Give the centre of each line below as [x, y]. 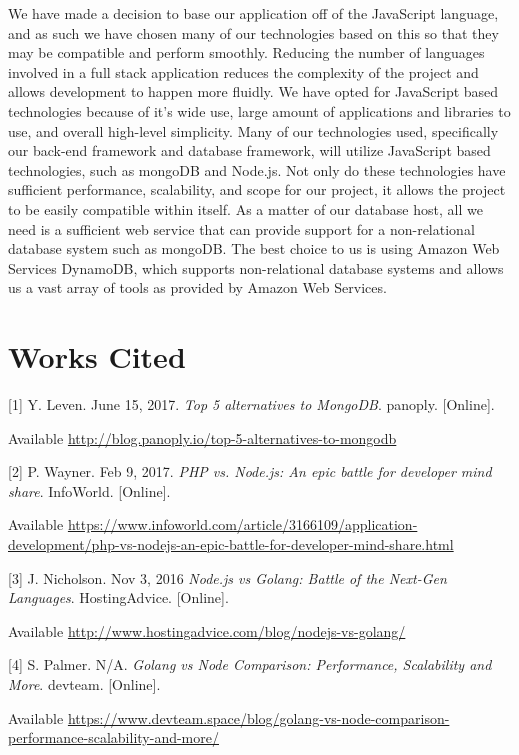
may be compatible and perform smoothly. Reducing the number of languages [246, 52]
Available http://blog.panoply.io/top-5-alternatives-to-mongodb [202, 437]
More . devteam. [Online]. [84, 683]
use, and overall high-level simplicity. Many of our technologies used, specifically [253, 130]
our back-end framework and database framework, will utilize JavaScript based [249, 150]
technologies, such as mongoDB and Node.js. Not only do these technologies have [257, 169]
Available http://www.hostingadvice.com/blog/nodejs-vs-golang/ [207, 630]
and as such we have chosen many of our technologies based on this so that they [253, 32]
